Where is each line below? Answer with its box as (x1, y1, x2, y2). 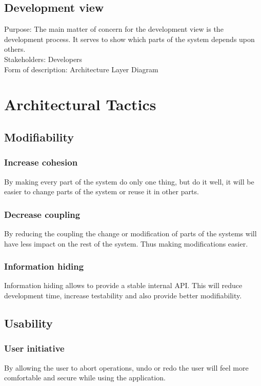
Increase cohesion (4, 156, 78, 169)
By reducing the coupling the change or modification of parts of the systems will (4, 228, 257, 238)
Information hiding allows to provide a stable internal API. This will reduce (4, 280, 243, 291)
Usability (4, 315, 53, 331)
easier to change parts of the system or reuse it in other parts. (4, 186, 199, 197)
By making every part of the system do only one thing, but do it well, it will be (4, 176, 254, 187)
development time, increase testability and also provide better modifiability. (4, 290, 242, 300)
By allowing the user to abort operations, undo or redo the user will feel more (4, 362, 249, 373)
